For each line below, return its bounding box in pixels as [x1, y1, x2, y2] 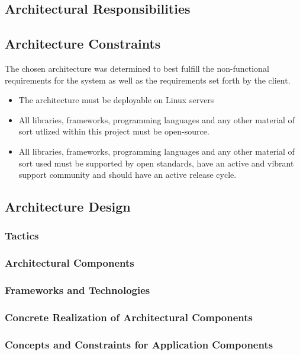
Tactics [5, 228, 39, 243]
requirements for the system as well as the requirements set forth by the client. [5, 73, 291, 86]
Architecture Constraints [5, 34, 161, 53]
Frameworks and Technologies [5, 283, 150, 298]
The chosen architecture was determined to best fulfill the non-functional [5, 62, 269, 74]
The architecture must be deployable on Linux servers [18, 94, 214, 106]
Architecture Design [5, 197, 131, 216]
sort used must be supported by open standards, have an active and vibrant [18, 156, 294, 169]
